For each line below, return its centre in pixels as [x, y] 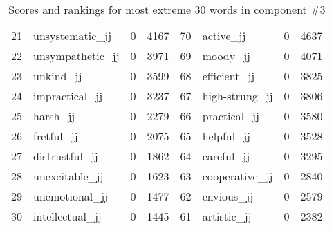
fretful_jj [56, 136]
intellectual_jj [67, 216]
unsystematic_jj [73, 36]
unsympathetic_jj [76, 56]
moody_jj [226, 56]
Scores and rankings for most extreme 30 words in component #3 [167, 9]
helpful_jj [226, 136]
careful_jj [226, 156]
